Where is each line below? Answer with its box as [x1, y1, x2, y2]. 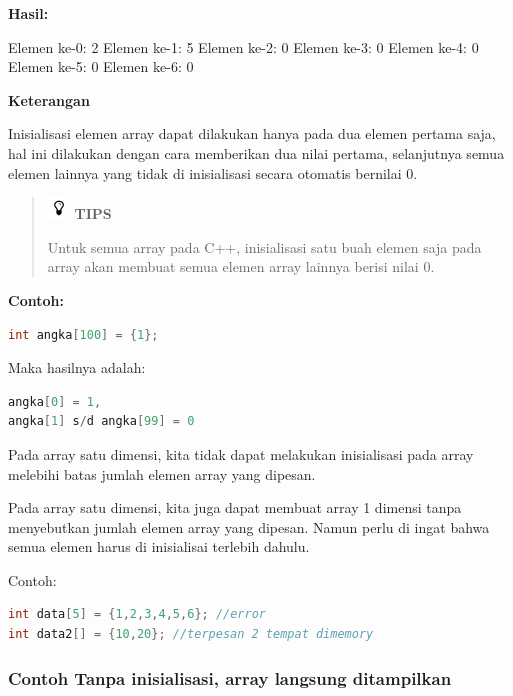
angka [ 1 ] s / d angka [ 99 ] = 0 [8, 414, 195, 429]
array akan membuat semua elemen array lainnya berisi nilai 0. [47, 256, 435, 277]
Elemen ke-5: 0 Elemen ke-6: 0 [8, 56, 194, 77]
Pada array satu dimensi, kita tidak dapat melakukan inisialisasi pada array [8, 443, 474, 464]
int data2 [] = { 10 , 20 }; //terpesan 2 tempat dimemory [8, 627, 374, 642]
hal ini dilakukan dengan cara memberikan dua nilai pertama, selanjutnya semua [8, 142, 505, 163]
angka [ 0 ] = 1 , [8, 394, 102, 409]
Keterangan [8, 89, 90, 110]
